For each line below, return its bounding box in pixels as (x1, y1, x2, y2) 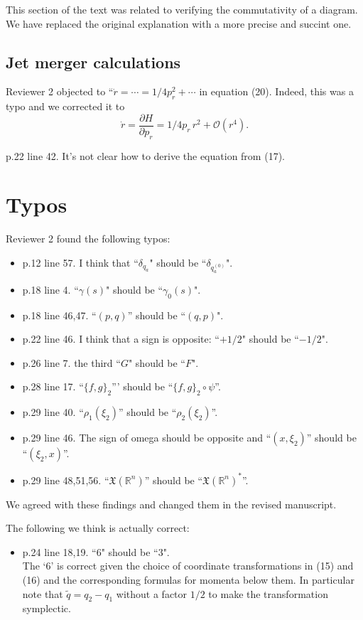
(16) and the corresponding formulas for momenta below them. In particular (22, 572, 354, 587)
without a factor (116, 586, 188, 601)
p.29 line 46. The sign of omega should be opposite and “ (22, 430, 271, 445)
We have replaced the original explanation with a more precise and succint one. (6, 16, 352, 31)
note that (22, 586, 63, 601)
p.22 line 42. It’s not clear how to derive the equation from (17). (6, 148, 285, 163)
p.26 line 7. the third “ (22, 355, 121, 370)
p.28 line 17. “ (22, 379, 84, 394)
